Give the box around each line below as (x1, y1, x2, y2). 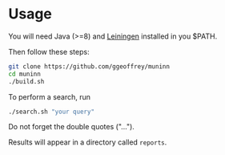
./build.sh (8, 77, 45, 85)
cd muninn (8, 70, 42, 78)
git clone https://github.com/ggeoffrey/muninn (8, 62, 171, 71)
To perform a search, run (8, 92, 90, 101)
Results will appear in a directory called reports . (8, 137, 167, 147)
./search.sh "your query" (8, 108, 94, 116)
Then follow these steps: (8, 47, 90, 56)
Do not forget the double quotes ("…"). (8, 122, 135, 132)
